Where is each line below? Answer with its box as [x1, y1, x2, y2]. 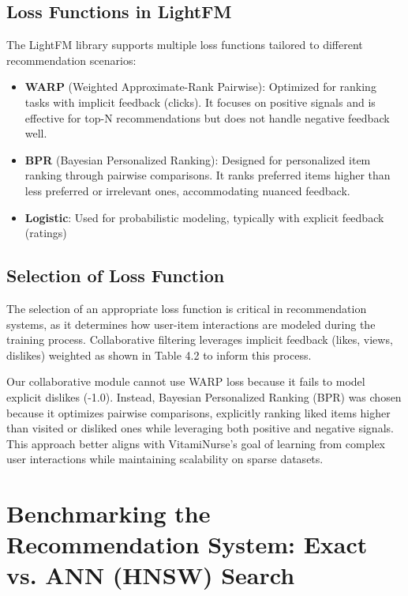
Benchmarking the [6, 497, 211, 530]
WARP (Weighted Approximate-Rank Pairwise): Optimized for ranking [24, 78, 376, 95]
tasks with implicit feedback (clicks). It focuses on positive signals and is [24, 93, 376, 110]
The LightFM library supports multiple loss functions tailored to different [6, 36, 363, 53]
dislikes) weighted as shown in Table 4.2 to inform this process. [6, 346, 312, 363]
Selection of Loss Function [6, 263, 225, 288]
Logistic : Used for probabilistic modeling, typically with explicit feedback [24, 209, 384, 225]
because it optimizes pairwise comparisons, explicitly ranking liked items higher [6, 404, 391, 421]
